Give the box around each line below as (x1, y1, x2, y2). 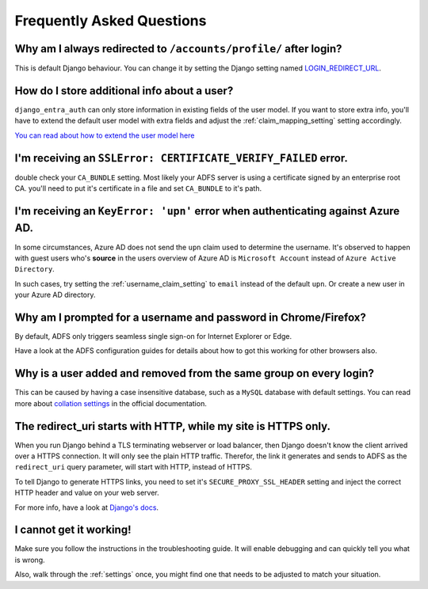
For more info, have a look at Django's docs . (14, 503, 159, 512)
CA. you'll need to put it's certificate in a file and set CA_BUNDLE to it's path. (14, 184, 262, 193)
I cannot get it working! (14, 523, 132, 537)
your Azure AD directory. (14, 290, 96, 300)
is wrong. (14, 555, 45, 564)
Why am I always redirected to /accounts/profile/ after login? (14, 42, 342, 55)
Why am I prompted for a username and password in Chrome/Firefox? (14, 310, 366, 324)
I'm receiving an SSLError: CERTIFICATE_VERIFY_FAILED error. (14, 151, 348, 165)
